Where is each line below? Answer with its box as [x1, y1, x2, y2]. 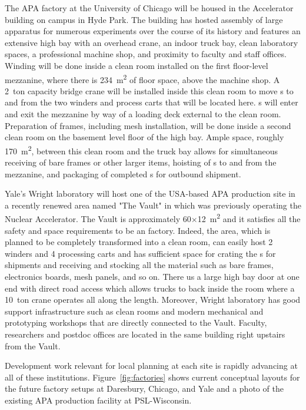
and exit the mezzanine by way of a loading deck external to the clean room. [5, 108, 281, 120]
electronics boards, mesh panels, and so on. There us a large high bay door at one [5, 270, 300, 283]
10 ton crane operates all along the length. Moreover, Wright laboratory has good [5, 293, 301, 306]
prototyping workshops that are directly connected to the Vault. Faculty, [5, 316, 267, 329]
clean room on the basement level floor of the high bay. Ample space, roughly [5, 131, 284, 143]
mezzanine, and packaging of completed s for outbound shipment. [5, 167, 241, 180]
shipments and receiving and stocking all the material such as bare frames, [5, 259, 274, 271]
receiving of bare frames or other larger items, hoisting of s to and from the [5, 156, 277, 168]
